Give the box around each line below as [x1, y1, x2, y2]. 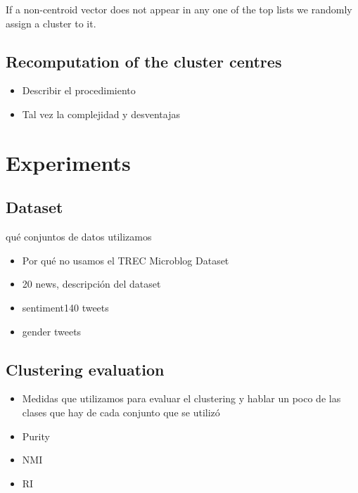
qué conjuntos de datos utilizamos [6, 229, 152, 244]
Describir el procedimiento [22, 83, 136, 98]
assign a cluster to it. [6, 15, 96, 30]
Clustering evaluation [6, 358, 165, 380]
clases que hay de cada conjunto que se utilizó [22, 404, 220, 419]
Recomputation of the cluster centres [6, 50, 282, 72]
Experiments [6, 148, 131, 177]
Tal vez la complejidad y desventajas [22, 106, 180, 121]
